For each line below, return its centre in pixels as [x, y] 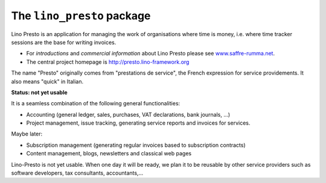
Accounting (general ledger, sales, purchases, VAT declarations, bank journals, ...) [128, 114]
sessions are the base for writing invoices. [64, 42]
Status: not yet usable [39, 92]
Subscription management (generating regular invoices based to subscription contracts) [136, 145]
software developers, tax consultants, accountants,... [77, 173]
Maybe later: [27, 134]
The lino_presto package [81, 16]
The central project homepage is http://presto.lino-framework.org [108, 62]
